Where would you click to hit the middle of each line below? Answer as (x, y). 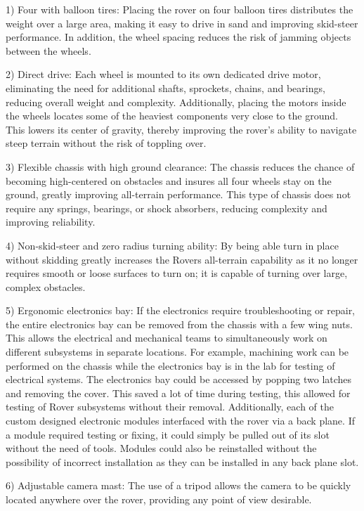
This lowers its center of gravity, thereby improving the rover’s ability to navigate (181, 129)
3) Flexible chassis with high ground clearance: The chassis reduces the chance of (180, 166)
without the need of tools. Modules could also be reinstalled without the (161, 448)
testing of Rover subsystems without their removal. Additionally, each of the (170, 407)
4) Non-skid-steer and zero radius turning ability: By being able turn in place (172, 245)
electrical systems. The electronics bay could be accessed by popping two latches (179, 379)
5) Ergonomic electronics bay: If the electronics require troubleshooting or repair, (181, 310)
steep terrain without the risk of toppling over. (106, 143)
